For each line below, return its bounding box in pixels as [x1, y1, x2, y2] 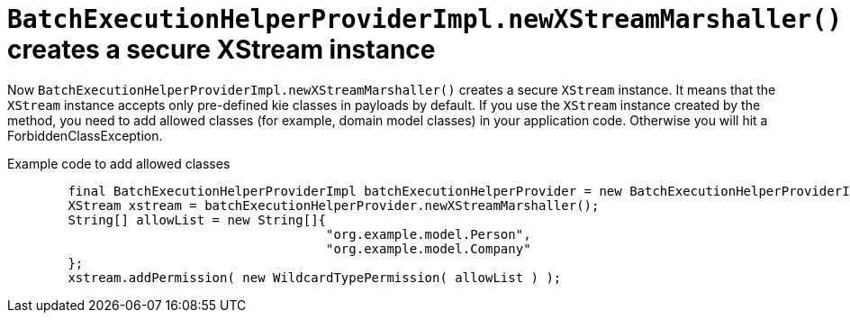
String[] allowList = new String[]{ [68, 212, 327, 227]
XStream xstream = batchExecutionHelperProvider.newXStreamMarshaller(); [68, 197, 600, 213]
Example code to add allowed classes [7, 155, 231, 171]
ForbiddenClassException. [7, 127, 163, 143]
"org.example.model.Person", [326, 226, 531, 242]
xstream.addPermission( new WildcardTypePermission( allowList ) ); [68, 270, 562, 285]
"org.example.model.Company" [326, 241, 531, 256]
